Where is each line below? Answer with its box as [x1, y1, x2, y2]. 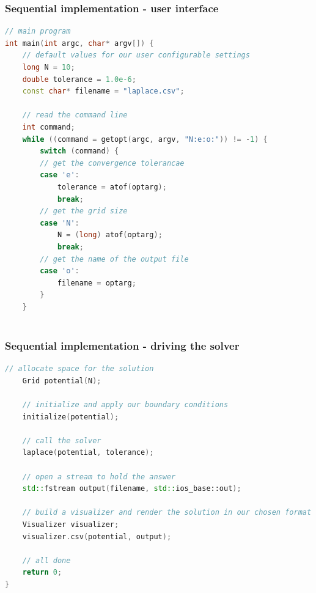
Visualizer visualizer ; [22, 520, 119, 529]
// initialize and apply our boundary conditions [22, 400, 229, 410]
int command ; [22, 122, 75, 131]
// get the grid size [40, 207, 128, 216]
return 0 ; [22, 568, 62, 577]
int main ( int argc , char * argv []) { [5, 39, 154, 48]
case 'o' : [40, 267, 79, 276]
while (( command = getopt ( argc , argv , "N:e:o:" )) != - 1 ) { [22, 134, 268, 144]
